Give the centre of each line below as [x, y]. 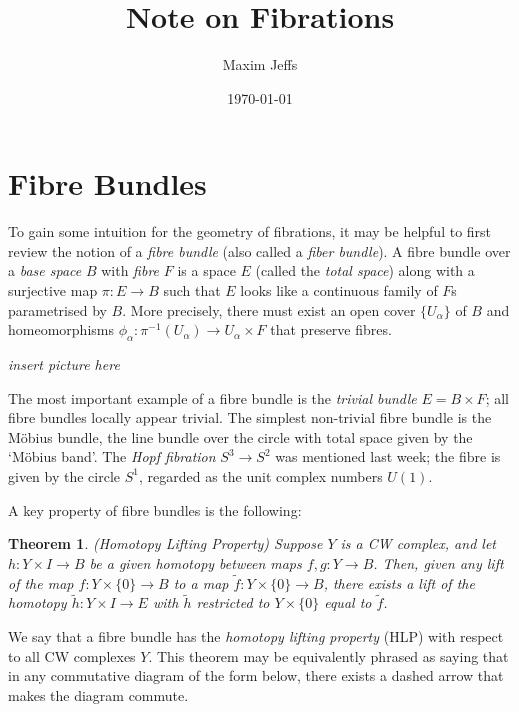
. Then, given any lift [438, 562]
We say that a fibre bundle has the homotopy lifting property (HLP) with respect [256, 635]
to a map [201, 582]
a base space [45, 270]
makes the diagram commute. [98, 694]
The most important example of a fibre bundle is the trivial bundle [212, 397]
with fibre [130, 270]
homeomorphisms [61, 329]
